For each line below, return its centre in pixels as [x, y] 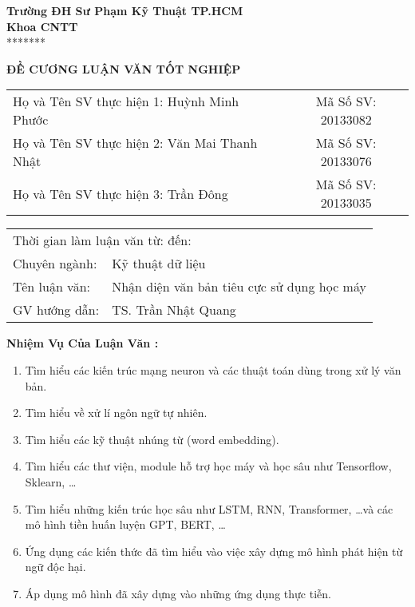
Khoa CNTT [42, 26]
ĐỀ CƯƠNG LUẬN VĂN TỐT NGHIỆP [124, 68]
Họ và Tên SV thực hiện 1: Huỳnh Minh [126, 101]
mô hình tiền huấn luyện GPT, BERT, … [125, 524]
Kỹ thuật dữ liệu [159, 264]
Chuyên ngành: [55, 264]
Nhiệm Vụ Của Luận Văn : [83, 343]
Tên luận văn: [52, 287]
